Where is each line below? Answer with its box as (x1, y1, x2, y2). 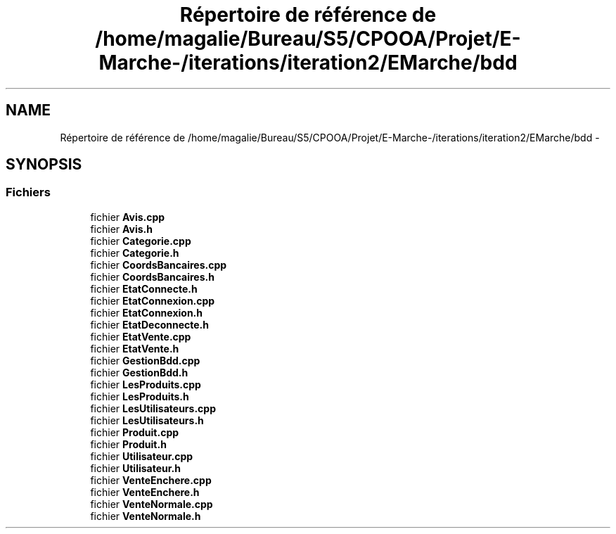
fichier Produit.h (90, 438, 167, 450)
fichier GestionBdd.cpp (90, 354, 200, 367)
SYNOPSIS (6, 155, 82, 174)
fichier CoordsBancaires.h (90, 270, 214, 283)
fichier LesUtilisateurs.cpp (90, 402, 216, 414)
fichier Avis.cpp (90, 210, 165, 223)
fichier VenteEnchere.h (90, 485, 200, 498)
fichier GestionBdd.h (90, 366, 188, 379)
